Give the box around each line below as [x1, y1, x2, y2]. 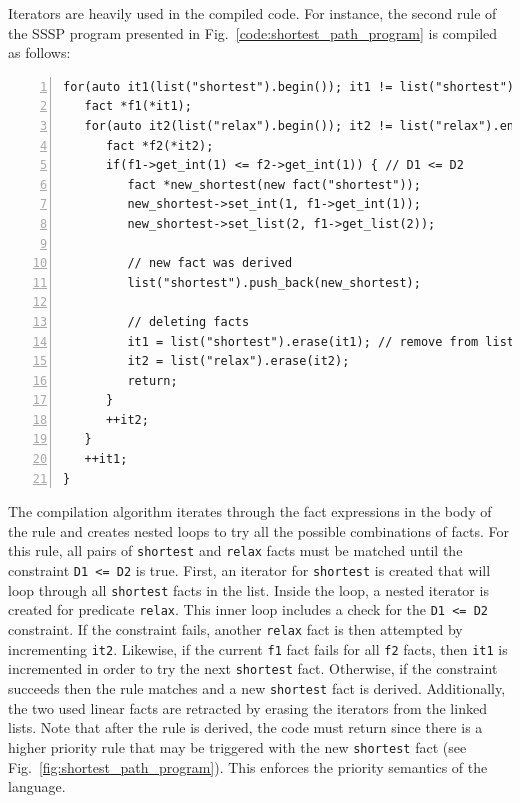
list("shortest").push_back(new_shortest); [127, 275, 421, 290]
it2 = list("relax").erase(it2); [127, 354, 350, 369]
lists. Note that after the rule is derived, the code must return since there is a [8, 717, 483, 738]
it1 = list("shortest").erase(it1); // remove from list [127, 334, 515, 349]
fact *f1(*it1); [84, 99, 192, 114]
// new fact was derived [127, 256, 293, 271]
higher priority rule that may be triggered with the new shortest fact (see [8, 736, 467, 757]
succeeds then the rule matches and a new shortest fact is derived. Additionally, [8, 678, 506, 699]
